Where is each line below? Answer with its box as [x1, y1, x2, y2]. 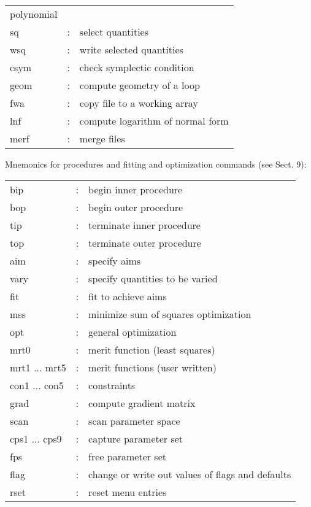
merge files [79, 131, 125, 145]
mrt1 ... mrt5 [10, 360, 66, 374]
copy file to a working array [79, 96, 198, 110]
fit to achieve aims [88, 288, 167, 303]
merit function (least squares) [88, 342, 215, 357]
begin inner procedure [88, 182, 183, 196]
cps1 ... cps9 [10, 431, 62, 446]
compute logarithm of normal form [79, 114, 229, 128]
